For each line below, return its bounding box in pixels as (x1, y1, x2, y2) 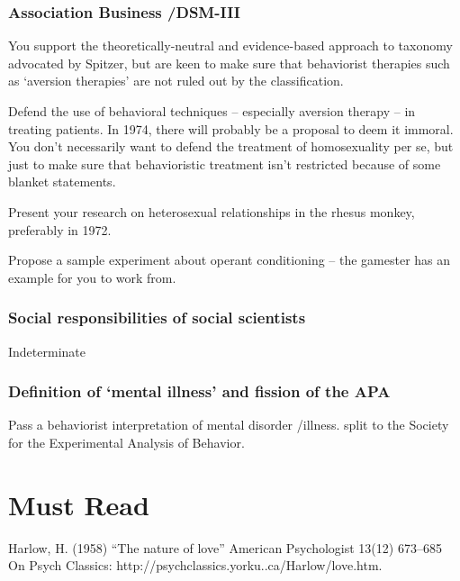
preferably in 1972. (8, 220, 112, 239)
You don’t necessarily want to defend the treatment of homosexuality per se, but (8, 137, 454, 156)
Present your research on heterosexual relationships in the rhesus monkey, (8, 202, 415, 221)
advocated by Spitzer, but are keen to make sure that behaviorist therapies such (8, 53, 450, 72)
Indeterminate (8, 341, 86, 360)
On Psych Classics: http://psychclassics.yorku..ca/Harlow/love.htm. (8, 556, 383, 575)
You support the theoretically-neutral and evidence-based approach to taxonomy (8, 36, 453, 55)
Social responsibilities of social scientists (8, 306, 306, 329)
